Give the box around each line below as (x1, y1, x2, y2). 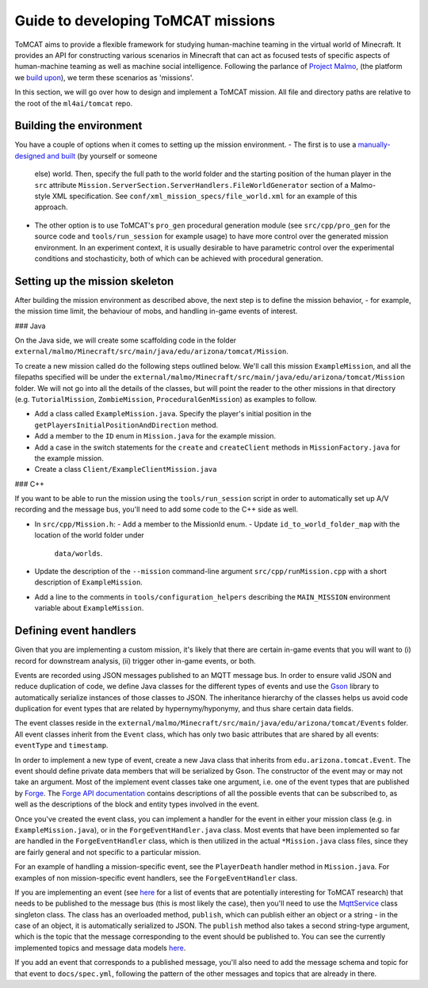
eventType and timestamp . (14, 741, 109, 750)
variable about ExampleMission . (34, 603, 144, 613)
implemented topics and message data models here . (14, 943, 186, 952)
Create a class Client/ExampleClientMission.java (34, 465, 217, 474)
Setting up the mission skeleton (14, 274, 174, 288)
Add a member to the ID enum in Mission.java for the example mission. (34, 431, 277, 441)
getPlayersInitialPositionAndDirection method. (34, 420, 219, 430)
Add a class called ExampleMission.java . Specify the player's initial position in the (34, 409, 312, 419)
